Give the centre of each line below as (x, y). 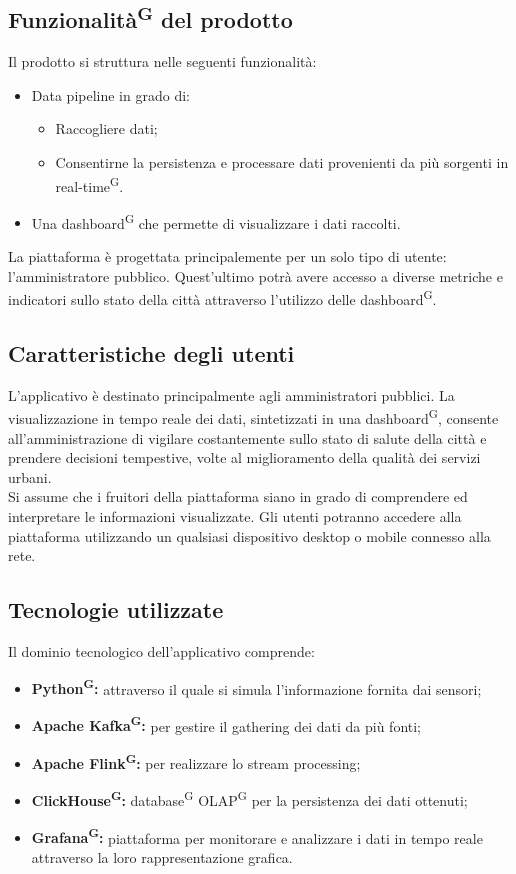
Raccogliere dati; (106, 128)
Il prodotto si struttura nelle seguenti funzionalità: (162, 61)
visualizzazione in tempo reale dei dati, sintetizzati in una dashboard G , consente (253, 416)
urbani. (30, 476)
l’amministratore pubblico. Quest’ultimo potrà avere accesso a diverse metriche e (255, 275)
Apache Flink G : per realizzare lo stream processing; (196, 761)
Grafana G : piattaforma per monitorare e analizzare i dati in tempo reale (257, 836)
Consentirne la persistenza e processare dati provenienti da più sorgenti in (282, 161)
